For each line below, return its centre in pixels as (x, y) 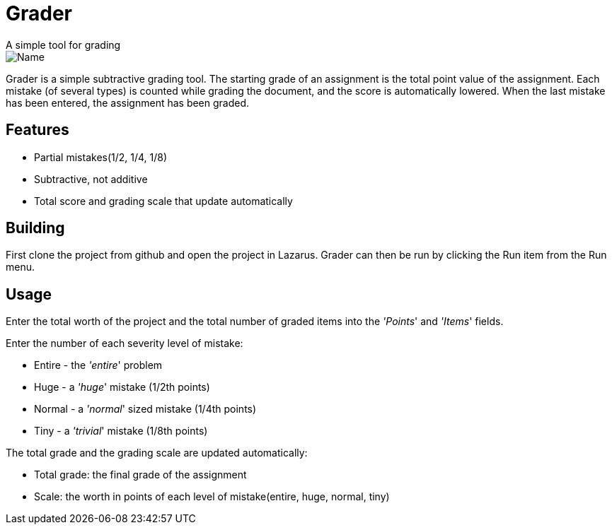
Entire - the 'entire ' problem (98, 365)
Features (37, 130)
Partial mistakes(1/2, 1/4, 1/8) (101, 157)
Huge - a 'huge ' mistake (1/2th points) (122, 387)
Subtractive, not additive (91, 179)
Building (35, 228)
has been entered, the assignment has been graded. (128, 102)
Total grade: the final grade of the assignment (140, 475)
